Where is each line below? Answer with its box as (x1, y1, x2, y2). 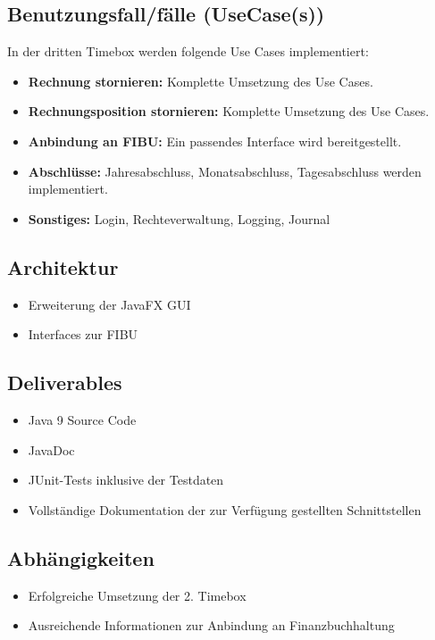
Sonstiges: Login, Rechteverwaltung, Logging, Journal (28, 209, 330, 228)
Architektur (7, 253, 119, 280)
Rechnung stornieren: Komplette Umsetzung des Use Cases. (28, 71, 373, 90)
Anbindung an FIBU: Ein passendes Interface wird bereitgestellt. (28, 131, 402, 150)
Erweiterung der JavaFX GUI (28, 295, 191, 313)
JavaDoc (28, 440, 75, 459)
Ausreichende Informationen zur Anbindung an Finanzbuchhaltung (28, 616, 395, 635)
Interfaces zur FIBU (28, 325, 138, 344)
